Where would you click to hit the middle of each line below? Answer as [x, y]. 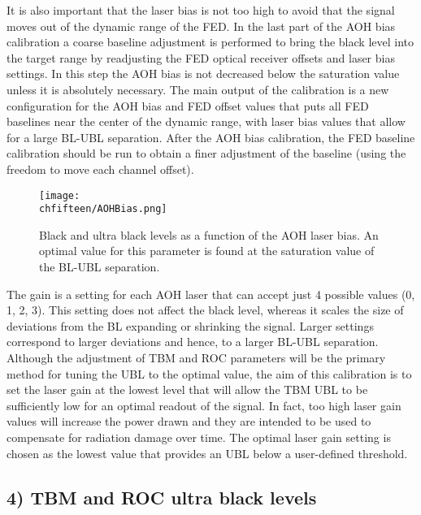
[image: [60, 195]
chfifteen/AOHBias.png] [103, 209]
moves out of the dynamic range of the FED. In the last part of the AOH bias [201, 26]
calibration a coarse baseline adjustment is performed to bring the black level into [210, 42]
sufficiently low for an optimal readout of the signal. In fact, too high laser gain [204, 405]
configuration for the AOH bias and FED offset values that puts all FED [188, 105]
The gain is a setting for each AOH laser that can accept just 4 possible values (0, [211, 294]
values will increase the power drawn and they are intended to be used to [189, 421]
